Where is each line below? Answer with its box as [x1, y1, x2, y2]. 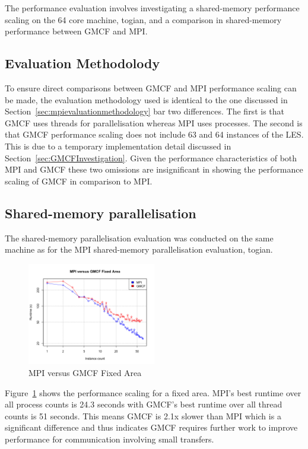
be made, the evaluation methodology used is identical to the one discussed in [5, 93, 288, 106]
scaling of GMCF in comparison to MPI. [5, 174, 153, 187]
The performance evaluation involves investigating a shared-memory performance [5, 2, 300, 14]
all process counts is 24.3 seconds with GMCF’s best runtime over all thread [5, 398, 282, 410]
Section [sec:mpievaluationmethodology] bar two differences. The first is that [5, 105, 284, 117]
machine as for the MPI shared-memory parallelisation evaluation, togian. [5, 243, 273, 256]
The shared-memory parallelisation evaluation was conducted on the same [5, 231, 274, 244]
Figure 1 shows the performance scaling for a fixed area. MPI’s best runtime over [5, 386, 301, 399]
